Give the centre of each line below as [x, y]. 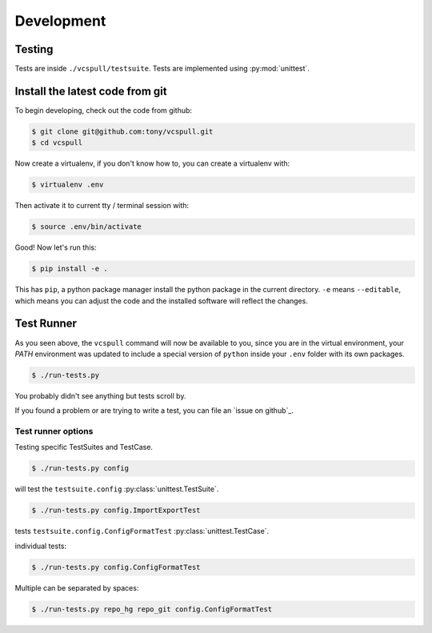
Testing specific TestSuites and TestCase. [84, 447]
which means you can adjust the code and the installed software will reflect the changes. [161, 301]
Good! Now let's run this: [56, 247]
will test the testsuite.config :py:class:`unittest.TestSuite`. [117, 489]
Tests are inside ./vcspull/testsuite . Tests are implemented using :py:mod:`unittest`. [162, 69]
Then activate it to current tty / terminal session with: [102, 206]
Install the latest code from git [91, 91]
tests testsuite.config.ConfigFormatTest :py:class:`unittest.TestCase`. [142, 531]
